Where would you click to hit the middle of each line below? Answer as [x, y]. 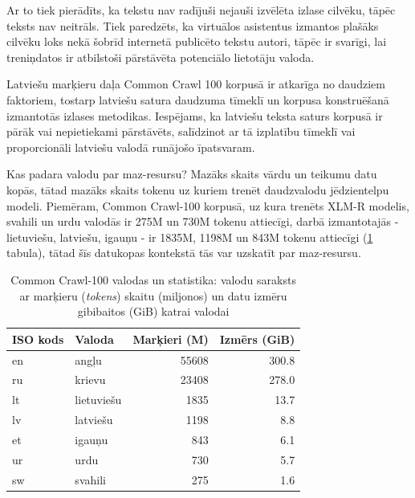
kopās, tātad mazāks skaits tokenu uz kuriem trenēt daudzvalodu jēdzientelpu [198, 189]
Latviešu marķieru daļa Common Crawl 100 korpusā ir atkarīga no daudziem [196, 84]
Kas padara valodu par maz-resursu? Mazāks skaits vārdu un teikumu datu [192, 174]
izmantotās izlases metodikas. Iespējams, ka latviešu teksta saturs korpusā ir [195, 115]
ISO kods [38, 339]
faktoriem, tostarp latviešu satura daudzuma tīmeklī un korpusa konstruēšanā [198, 99]
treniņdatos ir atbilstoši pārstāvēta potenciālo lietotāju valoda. [161, 57]
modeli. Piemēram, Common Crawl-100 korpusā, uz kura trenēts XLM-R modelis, [208, 205]
